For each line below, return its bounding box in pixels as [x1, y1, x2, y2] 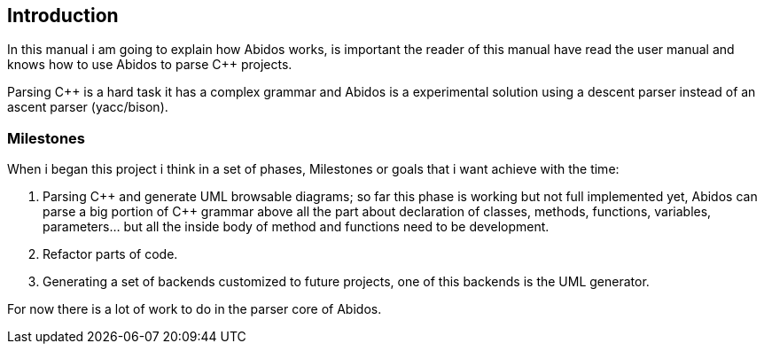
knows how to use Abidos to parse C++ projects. [7, 57, 292, 73]
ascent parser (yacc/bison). [7, 99, 168, 115]
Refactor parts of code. [43, 246, 178, 262]
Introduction [7, 4, 119, 27]
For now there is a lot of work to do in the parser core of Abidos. [7, 301, 382, 317]
